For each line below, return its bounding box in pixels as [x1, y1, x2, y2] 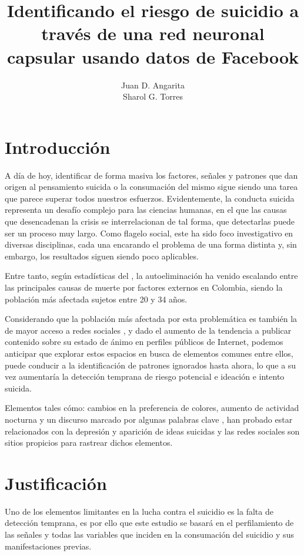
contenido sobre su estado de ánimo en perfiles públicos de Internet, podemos [5, 335, 283, 348]
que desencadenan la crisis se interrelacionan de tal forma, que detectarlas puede [5, 215, 295, 227]
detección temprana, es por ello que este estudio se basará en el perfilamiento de [5, 516, 294, 529]
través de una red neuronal [41, 21, 265, 45]
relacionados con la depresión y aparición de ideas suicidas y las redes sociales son [5, 425, 300, 437]
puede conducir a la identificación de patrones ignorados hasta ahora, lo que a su [5, 358, 296, 371]
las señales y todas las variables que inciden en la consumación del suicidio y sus [5, 528, 294, 540]
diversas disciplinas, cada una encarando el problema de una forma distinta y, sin [5, 238, 297, 251]
